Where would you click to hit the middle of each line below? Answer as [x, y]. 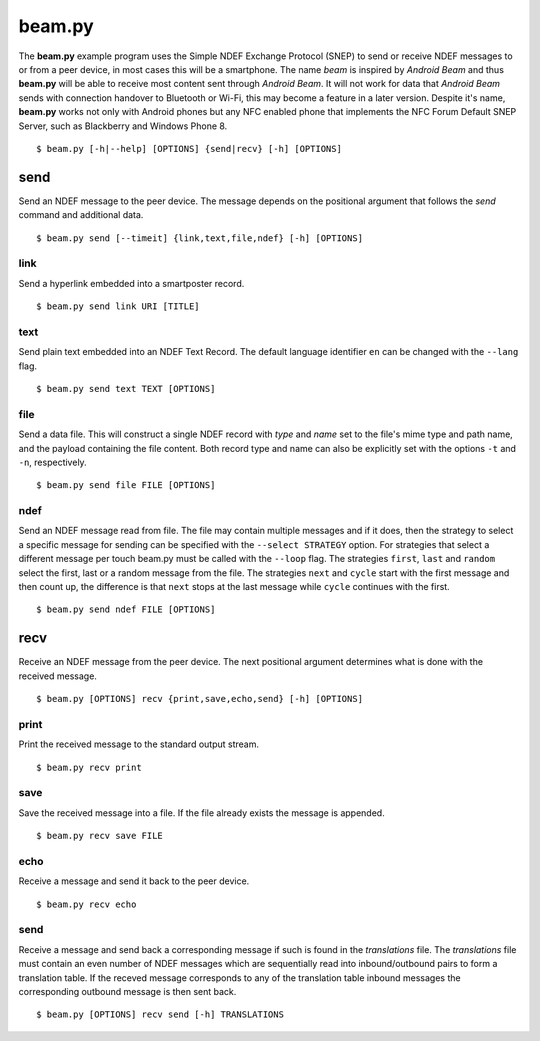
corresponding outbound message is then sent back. [127, 992]
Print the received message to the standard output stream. [139, 744]
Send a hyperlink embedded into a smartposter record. [131, 283]
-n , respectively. [52, 462]
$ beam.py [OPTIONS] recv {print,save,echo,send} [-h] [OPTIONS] [200, 699]
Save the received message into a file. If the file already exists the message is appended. [201, 812]
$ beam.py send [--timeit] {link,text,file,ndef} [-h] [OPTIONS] [200, 238]
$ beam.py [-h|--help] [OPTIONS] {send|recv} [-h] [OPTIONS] [189, 148]
